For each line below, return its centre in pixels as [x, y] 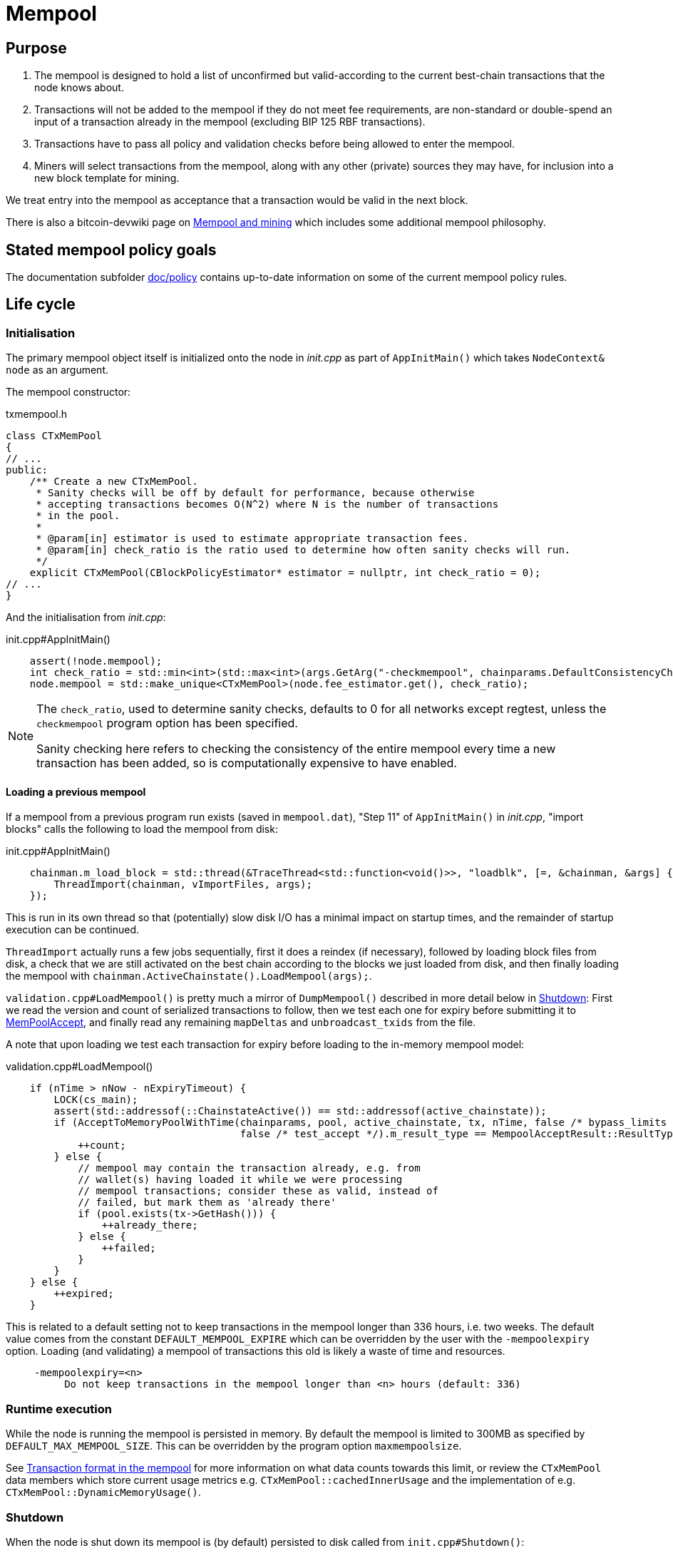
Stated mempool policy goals [111, 250]
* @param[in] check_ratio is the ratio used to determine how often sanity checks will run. [303, 550]
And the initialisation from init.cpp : [86, 617]
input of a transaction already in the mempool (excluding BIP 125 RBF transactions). [230, 122]
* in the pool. [78, 516]
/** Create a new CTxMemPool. [114, 482]
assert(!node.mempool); [96, 661]
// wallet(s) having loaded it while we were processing [240, 1180]
